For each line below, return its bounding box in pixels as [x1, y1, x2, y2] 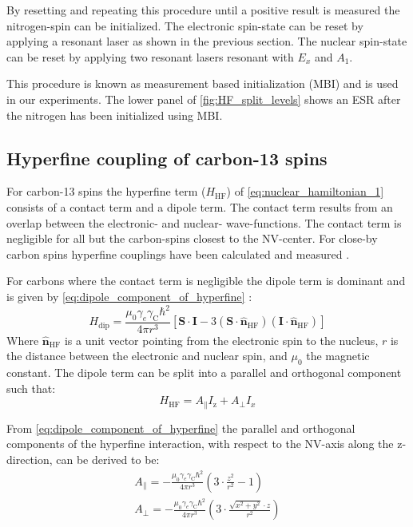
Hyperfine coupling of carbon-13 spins [6, 145, 328, 170]
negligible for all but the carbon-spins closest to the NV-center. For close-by [6, 230, 378, 247]
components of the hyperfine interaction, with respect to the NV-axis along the [6, 435, 394, 452]
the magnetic [306, 347, 370, 364]
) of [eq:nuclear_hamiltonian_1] [226, 183, 384, 200]
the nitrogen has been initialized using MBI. [6, 106, 223, 123]
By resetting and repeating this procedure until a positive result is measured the [6, 2, 400, 18]
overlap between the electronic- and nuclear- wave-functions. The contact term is [6, 214, 402, 231]
